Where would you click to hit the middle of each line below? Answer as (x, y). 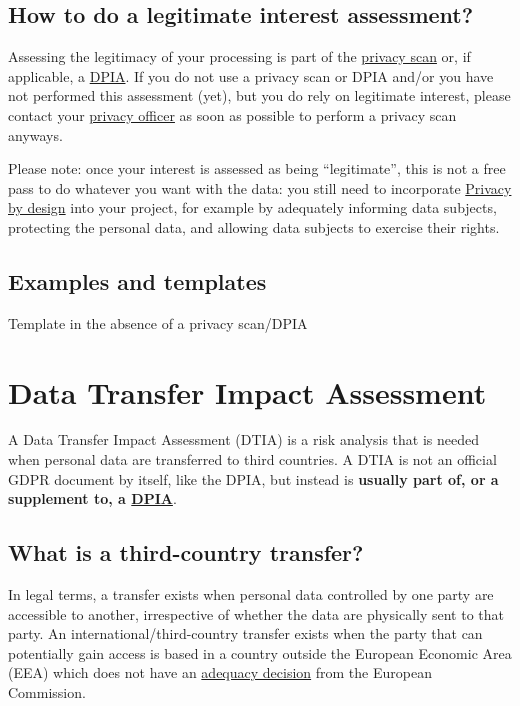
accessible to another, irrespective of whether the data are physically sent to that (256, 613)
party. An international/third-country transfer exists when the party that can (245, 633)
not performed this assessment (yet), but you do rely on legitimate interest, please (259, 95)
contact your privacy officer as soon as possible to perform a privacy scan (232, 114)
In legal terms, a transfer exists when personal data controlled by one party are (251, 594)
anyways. (35, 134)
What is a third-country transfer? (186, 552)
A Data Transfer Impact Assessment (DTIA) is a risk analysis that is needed (243, 439)
